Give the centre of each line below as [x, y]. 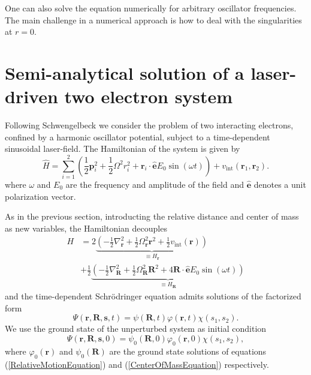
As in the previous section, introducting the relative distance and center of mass [152, 216]
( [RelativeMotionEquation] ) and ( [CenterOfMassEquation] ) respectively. [137, 364]
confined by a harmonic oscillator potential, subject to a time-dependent [138, 136]
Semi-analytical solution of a [125, 72]
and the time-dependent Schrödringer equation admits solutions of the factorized [153, 296]
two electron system [149, 96]
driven [31, 96]
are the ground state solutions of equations [188, 351]
